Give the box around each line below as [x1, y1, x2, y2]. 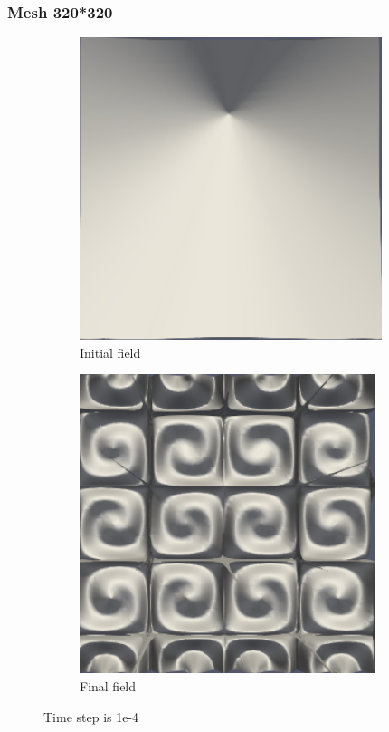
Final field [80, 677, 137, 695]
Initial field [80, 342, 141, 361]
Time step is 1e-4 [43, 707, 139, 726]
